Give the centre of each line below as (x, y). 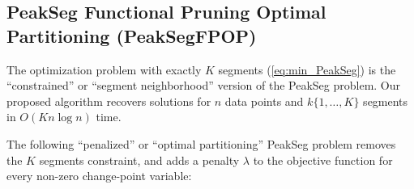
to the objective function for (323, 160)
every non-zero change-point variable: (99, 176)
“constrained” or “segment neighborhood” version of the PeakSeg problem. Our (204, 85)
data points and (264, 101)
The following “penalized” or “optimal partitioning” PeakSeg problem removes (201, 143)
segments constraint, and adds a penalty (139, 160)
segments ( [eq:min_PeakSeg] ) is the (307, 69)
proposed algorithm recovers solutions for (109, 101)
